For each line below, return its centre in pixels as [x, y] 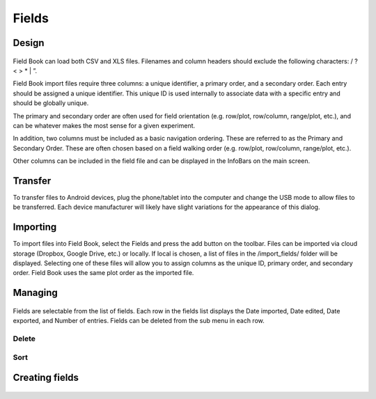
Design [29, 43]
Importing [35, 227]
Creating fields [46, 378]
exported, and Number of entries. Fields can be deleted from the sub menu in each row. [139, 321]
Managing [36, 293]
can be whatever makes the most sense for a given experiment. [104, 125]
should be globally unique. [51, 103]
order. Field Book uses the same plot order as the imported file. [103, 273]
